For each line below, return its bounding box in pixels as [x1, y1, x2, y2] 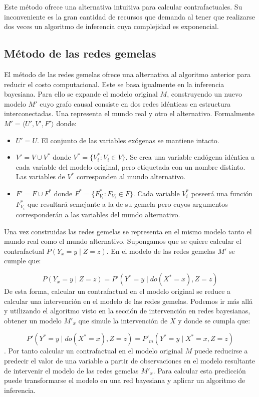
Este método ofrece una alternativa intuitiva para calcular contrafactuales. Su [4, 2, 242, 12]
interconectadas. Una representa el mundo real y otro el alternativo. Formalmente [4, 108, 254, 119]
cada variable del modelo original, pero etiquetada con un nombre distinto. [16, 161, 245, 172]
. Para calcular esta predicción [153, 365, 246, 375]
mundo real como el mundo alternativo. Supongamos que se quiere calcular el [4, 236, 241, 246]
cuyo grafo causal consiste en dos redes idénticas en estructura [40, 98, 231, 109]
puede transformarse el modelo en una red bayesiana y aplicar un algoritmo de [4, 375, 245, 385]
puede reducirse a [194, 345, 248, 356]
